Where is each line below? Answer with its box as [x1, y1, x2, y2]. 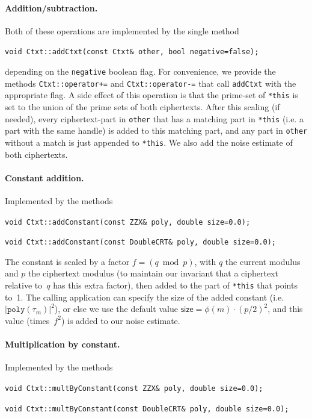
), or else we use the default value [54, 302, 178, 315]
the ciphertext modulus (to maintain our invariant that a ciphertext [28, 267, 278, 279]
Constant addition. [5, 171, 84, 184]
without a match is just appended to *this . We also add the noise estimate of [5, 136, 293, 148]
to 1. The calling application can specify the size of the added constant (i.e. [5, 290, 284, 303]
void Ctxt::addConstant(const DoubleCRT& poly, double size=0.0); [5, 238, 277, 247]
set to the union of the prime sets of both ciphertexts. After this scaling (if [5, 101, 280, 113]
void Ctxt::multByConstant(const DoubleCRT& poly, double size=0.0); [5, 404, 289, 413]
